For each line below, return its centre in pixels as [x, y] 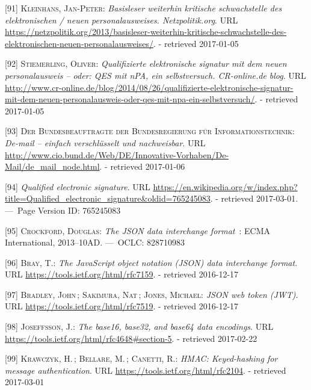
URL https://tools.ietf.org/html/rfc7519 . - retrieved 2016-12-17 [122, 306]
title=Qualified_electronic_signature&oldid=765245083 [108, 198]
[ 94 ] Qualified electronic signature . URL [78, 186]
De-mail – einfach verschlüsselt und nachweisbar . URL [105, 142]
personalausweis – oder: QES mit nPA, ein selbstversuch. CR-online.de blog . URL [155, 75]
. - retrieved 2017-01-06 [142, 166]
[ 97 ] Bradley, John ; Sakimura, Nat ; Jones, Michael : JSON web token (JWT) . [152, 294]
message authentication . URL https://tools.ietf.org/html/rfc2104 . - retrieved [146, 370]
